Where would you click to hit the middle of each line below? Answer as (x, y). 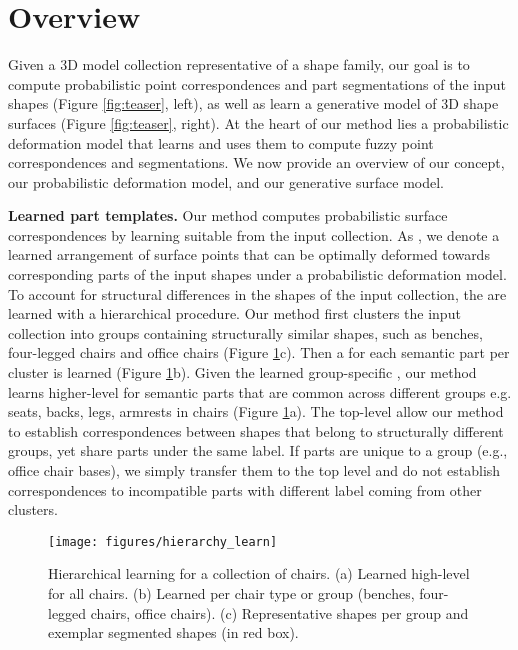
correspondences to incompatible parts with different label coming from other (245, 489)
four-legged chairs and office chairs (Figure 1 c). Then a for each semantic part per (259, 352)
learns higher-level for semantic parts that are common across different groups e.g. (260, 391)
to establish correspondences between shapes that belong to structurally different (256, 430)
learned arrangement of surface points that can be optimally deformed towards (249, 254)
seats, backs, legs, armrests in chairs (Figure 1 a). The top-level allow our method (256, 411)
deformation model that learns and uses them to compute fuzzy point (221, 142)
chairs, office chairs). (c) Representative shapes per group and (279, 612)
